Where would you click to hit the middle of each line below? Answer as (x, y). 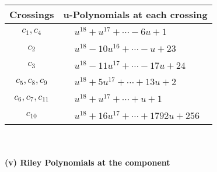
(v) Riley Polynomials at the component (87, 162)
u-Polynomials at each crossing (135, 14)
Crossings (32, 14)
